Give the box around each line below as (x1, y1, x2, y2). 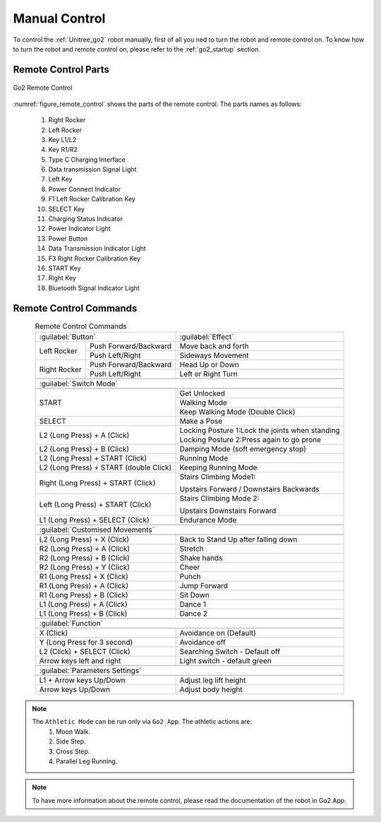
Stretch (179, 544, 204, 554)
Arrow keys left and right (39, 656, 121, 666)
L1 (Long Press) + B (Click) (39, 609, 128, 619)
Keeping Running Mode (179, 463, 258, 472)
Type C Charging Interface (48, 155, 126, 164)
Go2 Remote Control (13, 83, 73, 92)
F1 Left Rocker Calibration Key (48, 195, 135, 203)
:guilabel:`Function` (39, 619, 104, 629)
